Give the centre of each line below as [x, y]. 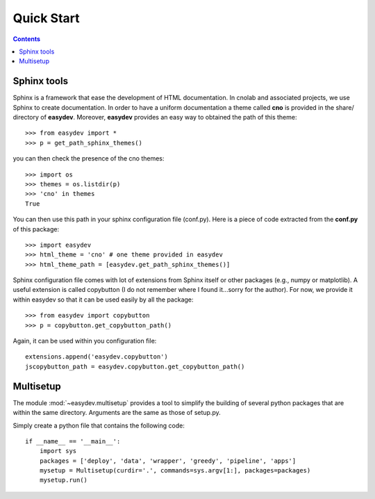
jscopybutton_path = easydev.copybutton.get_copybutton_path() [135, 366]
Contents [27, 39]
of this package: [36, 229]
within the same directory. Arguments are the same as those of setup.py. [117, 413]
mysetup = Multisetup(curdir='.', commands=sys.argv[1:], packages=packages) [175, 471]
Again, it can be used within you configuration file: [85, 341]
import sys [58, 451]
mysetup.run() [64, 480]
